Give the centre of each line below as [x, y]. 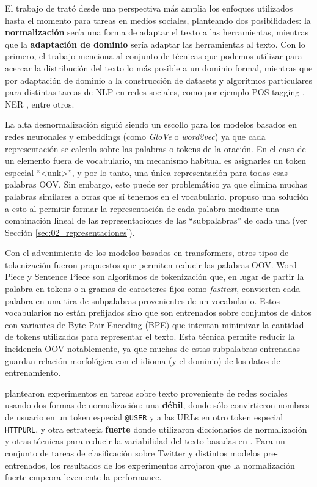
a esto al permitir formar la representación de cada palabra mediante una [142, 208]
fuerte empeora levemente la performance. [83, 477]
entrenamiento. [33, 372]
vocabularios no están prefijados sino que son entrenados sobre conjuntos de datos [158, 313]
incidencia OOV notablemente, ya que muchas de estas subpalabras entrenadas [153, 349]
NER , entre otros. [40, 104]
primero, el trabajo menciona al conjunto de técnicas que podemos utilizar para [154, 56]
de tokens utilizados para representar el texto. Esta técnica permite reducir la [150, 336]
